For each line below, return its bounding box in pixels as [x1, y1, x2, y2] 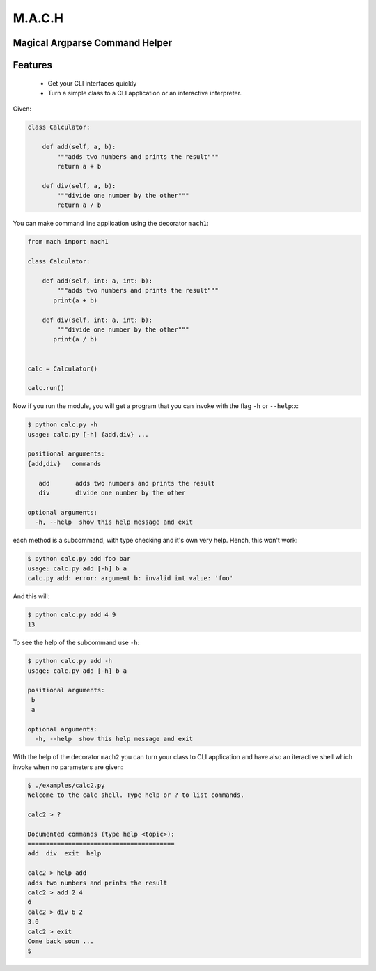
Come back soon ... [27, 937, 94, 945]
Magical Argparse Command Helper [13, 37, 172, 49]
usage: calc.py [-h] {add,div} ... [27, 430, 149, 438]
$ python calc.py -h [27, 421, 97, 428]
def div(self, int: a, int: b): [42, 316, 153, 324]
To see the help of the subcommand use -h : [13, 638, 140, 647]
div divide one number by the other [38, 489, 186, 497]
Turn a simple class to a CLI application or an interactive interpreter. [47, 88, 242, 97]
